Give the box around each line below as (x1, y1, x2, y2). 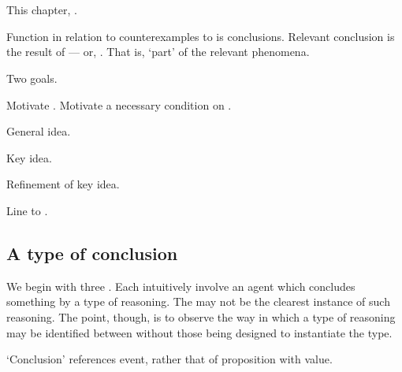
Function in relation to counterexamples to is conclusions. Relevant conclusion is (6, 28, 395, 44)
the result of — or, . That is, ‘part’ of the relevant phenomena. (6, 43, 310, 60)
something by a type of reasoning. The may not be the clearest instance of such (6, 293, 390, 310)
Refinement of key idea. (6, 176, 120, 192)
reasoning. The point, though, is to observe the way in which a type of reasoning (6, 308, 396, 325)
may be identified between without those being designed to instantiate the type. (6, 324, 393, 340)
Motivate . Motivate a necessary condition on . (6, 96, 232, 113)
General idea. (6, 123, 71, 139)
